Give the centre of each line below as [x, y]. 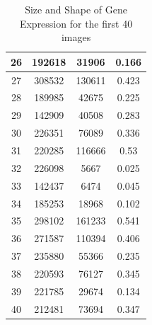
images [76, 37]
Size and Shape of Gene [76, 9]
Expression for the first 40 [76, 23]
